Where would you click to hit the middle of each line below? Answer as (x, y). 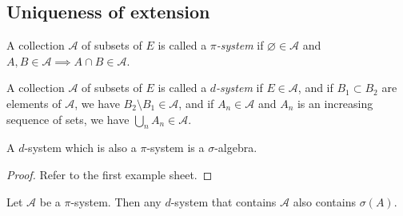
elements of (34, 103)
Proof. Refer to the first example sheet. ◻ (110, 174)
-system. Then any (116, 201)
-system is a (176, 148)
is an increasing (335, 103)
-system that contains (223, 201)
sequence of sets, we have (68, 119)
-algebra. (236, 148)
